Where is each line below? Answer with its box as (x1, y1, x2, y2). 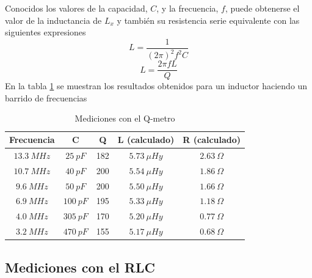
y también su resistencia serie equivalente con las (117, 13, 300, 26)
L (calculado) (117, 133, 175, 146)
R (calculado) (183, 133, 241, 146)
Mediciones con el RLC (5, 257, 155, 276)
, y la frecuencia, (156, 2, 219, 14)
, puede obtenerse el (225, 2, 300, 14)
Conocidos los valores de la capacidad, (5, 2, 148, 14)
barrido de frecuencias (5, 91, 87, 104)
